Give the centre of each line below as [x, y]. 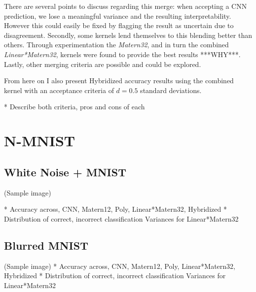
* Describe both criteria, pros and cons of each [74, 107]
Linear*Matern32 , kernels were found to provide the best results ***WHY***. [122, 54]
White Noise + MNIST [65, 172]
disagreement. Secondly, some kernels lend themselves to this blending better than [128, 35]
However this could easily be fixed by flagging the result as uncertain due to [119, 25]
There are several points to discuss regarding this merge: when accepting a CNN [126, 6]
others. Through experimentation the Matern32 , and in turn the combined [116, 45]
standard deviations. [171, 90]
